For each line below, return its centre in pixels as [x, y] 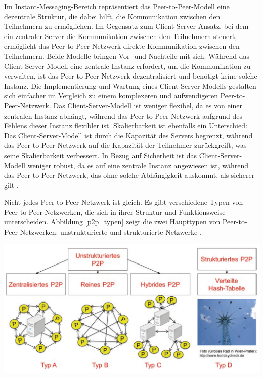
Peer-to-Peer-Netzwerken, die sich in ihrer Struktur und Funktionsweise [115, 212]
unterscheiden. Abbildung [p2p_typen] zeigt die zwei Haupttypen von [112, 222]
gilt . [11, 185]
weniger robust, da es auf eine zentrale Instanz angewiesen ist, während [138, 165]
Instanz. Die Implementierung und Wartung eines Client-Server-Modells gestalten [130, 85]
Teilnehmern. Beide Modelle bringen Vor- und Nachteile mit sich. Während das [127, 55]
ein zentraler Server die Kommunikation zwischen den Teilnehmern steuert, [121, 36]
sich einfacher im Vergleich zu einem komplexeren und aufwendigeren [111, 96]
